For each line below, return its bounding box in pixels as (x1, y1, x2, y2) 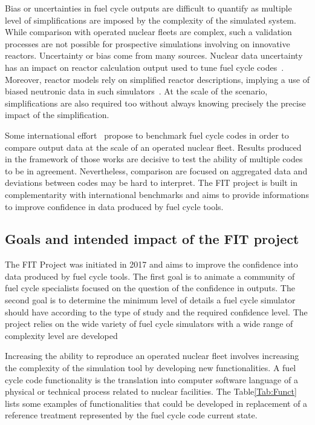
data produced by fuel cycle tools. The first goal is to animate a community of (5, 269, 295, 282)
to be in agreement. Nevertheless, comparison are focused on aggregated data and (5, 164, 308, 177)
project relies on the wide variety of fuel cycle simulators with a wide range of (5, 317, 293, 330)
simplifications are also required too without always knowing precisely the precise (5, 96, 306, 109)
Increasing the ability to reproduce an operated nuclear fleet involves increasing (5, 349, 299, 362)
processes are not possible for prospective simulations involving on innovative (5, 37, 290, 50)
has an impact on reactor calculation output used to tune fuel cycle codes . (5, 61, 284, 73)
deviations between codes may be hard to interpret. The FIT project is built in (5, 176, 297, 189)
